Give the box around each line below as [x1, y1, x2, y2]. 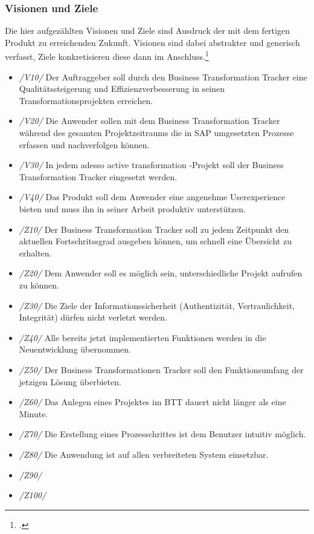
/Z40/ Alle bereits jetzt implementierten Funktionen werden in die [19, 331, 266, 344]
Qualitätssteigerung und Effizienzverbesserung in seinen [19, 82, 225, 95]
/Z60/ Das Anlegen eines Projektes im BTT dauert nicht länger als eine [19, 396, 286, 408]
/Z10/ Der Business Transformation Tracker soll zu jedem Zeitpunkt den [19, 223, 289, 235]
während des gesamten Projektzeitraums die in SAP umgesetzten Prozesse [19, 126, 294, 139]
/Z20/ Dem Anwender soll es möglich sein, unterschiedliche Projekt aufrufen [19, 267, 303, 279]
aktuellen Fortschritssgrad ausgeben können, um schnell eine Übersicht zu [19, 235, 292, 247]
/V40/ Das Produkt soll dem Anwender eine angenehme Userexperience [19, 190, 286, 203]
